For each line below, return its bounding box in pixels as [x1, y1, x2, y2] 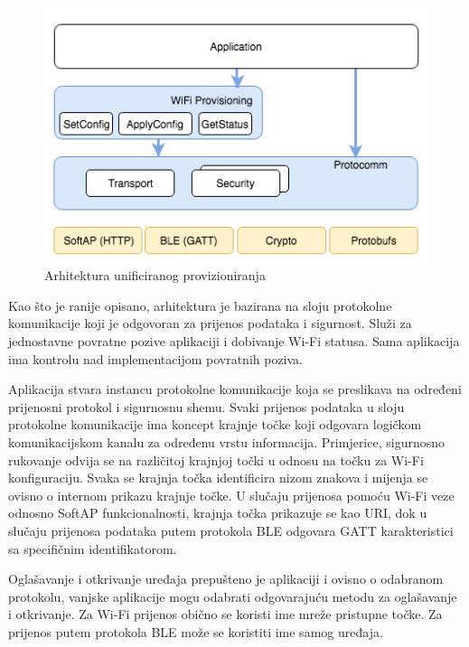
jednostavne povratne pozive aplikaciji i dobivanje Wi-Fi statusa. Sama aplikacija [8, 332, 460, 351]
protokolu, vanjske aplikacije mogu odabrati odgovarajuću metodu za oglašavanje [8, 586, 457, 605]
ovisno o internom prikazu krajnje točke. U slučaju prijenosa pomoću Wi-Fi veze [8, 485, 455, 504]
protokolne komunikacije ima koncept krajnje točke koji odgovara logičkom [8, 415, 422, 434]
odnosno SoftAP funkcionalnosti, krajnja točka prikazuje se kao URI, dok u [8, 503, 427, 522]
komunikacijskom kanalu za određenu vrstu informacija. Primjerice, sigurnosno [8, 433, 446, 451]
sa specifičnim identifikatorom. [8, 539, 177, 558]
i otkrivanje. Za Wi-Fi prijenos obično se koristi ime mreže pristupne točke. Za [8, 605, 443, 624]
